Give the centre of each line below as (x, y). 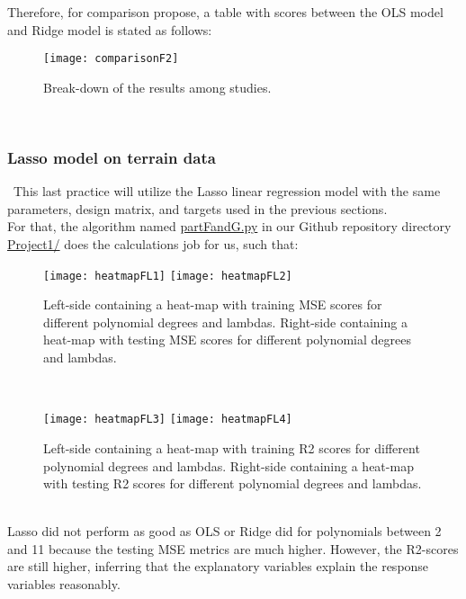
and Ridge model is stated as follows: (110, 29)
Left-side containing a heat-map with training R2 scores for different (232, 447)
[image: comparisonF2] (111, 59)
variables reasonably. (64, 584)
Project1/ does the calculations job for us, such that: (153, 244)
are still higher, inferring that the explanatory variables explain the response (218, 566)
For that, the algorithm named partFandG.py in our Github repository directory (229, 226)
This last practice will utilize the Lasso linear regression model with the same (227, 191)
